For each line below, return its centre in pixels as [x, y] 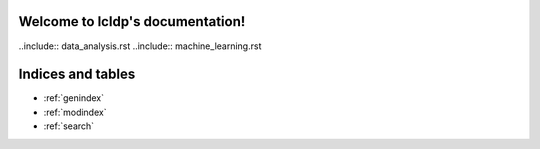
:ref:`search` [69, 126]
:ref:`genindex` [74, 98]
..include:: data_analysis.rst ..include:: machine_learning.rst [140, 46]
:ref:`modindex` [75, 112]
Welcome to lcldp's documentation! [132, 21]
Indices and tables [77, 74]
